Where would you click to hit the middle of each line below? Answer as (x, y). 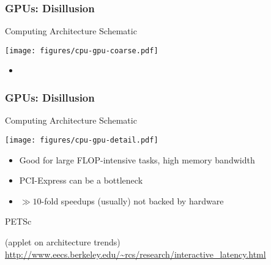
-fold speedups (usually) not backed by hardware (132, 200)
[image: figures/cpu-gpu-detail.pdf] (82, 140)
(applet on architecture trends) (63, 241)
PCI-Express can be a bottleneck (81, 180)
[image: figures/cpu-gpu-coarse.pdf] (82, 50)
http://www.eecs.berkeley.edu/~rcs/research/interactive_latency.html (135, 254)
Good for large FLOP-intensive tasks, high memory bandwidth (137, 159)
